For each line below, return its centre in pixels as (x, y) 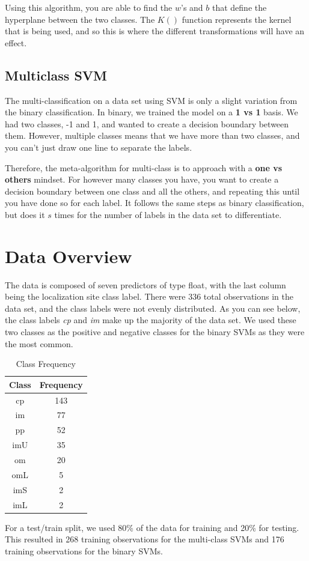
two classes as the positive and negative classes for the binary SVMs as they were (155, 332)
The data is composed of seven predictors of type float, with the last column (145, 284)
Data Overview (69, 256)
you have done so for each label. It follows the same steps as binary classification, (154, 203)
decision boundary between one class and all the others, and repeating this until (152, 191)
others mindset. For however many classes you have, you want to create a (142, 179)
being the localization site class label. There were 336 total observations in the (149, 296)
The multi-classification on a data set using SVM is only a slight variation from (151, 100)
